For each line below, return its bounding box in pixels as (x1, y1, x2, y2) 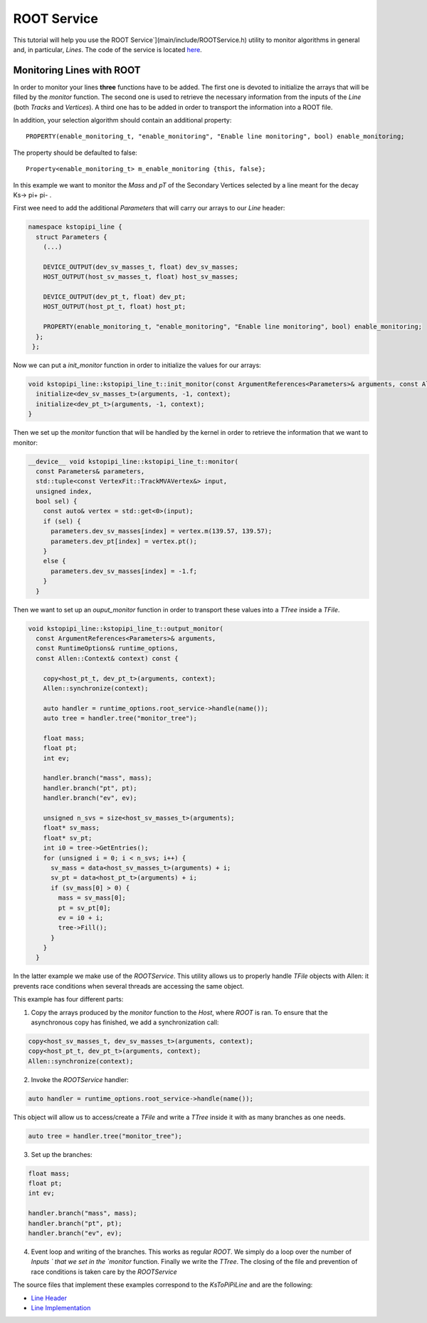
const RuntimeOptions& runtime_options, (36, 644, 179, 652)
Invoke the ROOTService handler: (31, 1075, 129, 1083)
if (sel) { (43, 517, 81, 525)
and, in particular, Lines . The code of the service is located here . (13, 45, 202, 53)
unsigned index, (36, 487, 93, 495)
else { (43, 557, 66, 565)
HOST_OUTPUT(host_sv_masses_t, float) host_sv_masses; (43, 273, 238, 281)
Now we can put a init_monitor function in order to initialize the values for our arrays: (13, 361, 261, 370)
